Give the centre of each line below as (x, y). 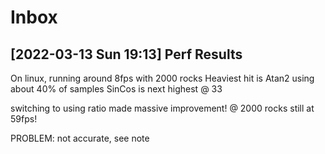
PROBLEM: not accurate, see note (80, 138)
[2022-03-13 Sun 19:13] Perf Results (126, 54)
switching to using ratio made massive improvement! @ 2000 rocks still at (162, 108)
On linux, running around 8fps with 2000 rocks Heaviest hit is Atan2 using (162, 78)
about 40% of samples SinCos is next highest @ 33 (116, 89)
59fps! (24, 119)
